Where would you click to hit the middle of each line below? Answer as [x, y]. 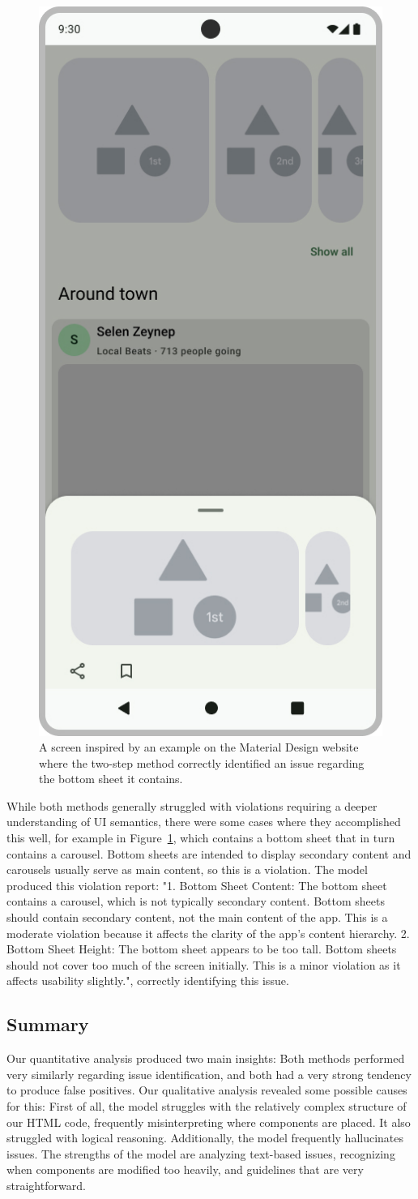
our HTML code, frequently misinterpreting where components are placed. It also [209, 1122]
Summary [48, 1024]
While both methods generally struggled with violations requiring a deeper [192, 805]
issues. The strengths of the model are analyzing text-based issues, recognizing [201, 1153]
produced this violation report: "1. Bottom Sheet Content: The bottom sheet [197, 885]
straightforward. [46, 1185]
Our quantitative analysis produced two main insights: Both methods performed [206, 1058]
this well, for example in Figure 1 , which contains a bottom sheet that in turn [201, 838]
